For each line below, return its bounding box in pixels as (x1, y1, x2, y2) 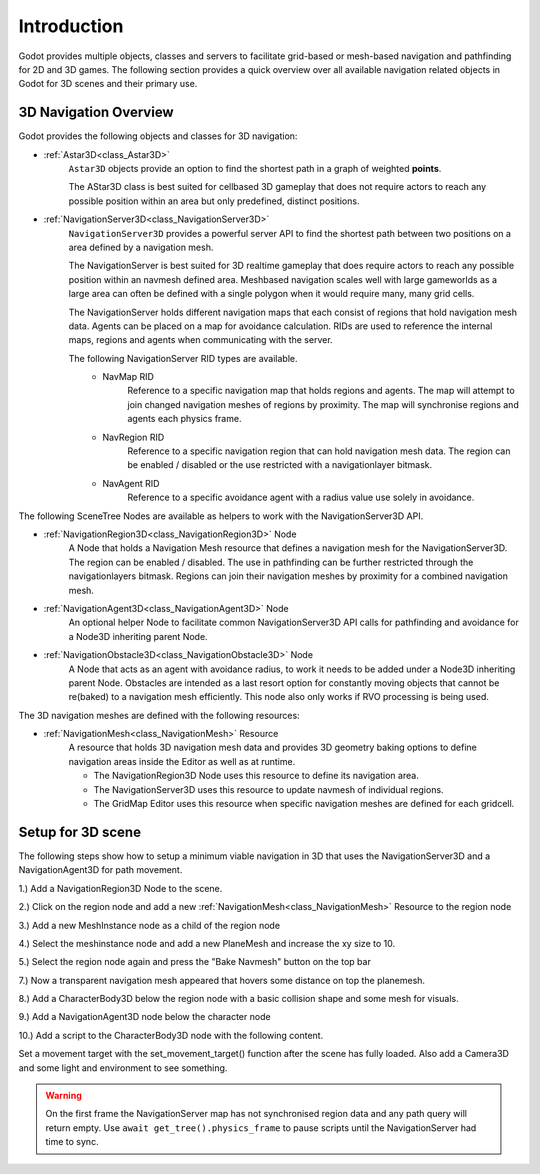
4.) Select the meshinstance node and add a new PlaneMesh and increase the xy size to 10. (18, 937, 395, 949)
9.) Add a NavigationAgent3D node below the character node (18, 1011, 271, 1023)
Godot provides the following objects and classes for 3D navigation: (18, 130, 298, 142)
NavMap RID (102, 371, 155, 383)
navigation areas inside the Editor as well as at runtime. (68, 755, 296, 767)
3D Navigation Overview (18, 104, 174, 121)
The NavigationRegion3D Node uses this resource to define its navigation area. (93, 770, 419, 782)
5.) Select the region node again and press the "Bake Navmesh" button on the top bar (18, 956, 372, 968)
